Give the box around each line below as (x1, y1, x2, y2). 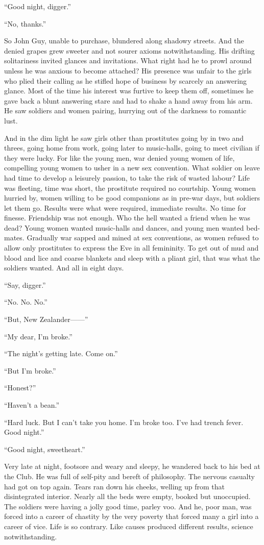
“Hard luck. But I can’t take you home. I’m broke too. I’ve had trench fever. (4, 416, 244, 427)
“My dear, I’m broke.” (4, 331, 73, 341)
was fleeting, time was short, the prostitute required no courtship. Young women (4, 182, 256, 193)
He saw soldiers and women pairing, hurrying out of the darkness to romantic (4, 105, 247, 116)
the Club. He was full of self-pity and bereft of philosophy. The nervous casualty (4, 470, 255, 481)
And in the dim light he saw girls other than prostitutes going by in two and (4, 132, 244, 143)
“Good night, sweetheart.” (4, 443, 85, 454)
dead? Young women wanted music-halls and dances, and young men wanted (4, 222, 244, 233)
